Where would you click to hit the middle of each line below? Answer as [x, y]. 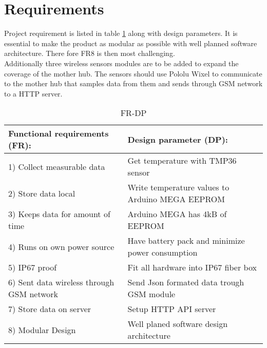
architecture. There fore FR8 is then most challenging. [90, 53]
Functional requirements [59, 133]
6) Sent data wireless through [61, 282]
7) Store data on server [50, 309]
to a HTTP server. [33, 93]
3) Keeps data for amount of [59, 214]
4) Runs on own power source [61, 246]
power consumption [163, 253]
